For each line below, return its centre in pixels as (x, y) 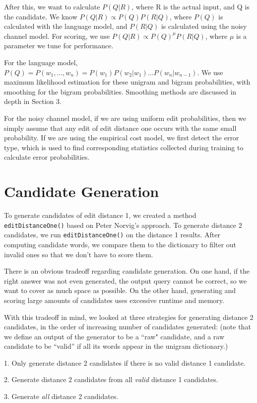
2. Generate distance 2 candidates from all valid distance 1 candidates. (111, 379)
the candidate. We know (41, 16)
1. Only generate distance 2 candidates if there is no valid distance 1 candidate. (125, 362)
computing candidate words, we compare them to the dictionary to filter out (120, 244)
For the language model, (41, 62)
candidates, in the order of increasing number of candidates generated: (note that (128, 327)
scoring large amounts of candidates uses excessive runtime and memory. (114, 300)
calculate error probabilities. (47, 157)
